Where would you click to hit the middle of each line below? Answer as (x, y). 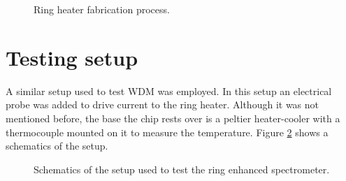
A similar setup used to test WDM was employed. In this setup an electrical (169, 90)
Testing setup (72, 57)
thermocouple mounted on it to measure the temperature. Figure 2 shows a (167, 132)
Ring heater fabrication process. (102, 9)
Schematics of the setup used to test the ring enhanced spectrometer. (182, 169)
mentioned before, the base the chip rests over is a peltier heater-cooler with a (173, 118)
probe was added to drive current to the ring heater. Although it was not (163, 104)
